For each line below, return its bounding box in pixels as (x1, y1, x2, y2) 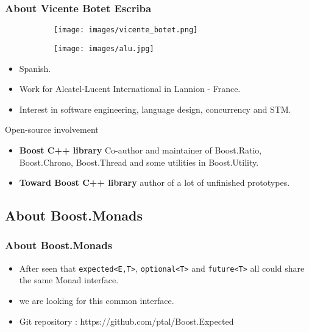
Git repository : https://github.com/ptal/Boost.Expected (19, 314, 234, 327)
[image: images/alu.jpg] (54, 44, 154, 53)
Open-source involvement (5, 123, 99, 136)
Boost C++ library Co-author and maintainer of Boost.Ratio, (19, 143, 262, 156)
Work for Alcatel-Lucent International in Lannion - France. (19, 82, 241, 95)
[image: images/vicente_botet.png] (54, 26, 198, 35)
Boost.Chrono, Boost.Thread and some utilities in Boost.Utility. (19, 155, 259, 168)
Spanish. (19, 62, 51, 74)
